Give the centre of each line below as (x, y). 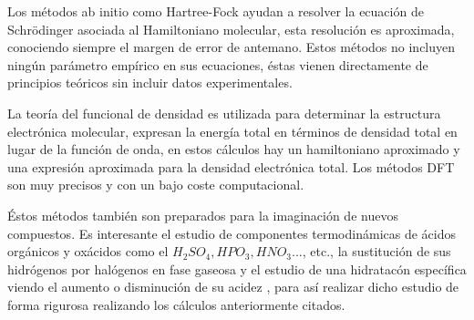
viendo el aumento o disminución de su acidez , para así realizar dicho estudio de (233, 287)
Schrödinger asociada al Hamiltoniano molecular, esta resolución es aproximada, (231, 29)
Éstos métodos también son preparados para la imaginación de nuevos (203, 215)
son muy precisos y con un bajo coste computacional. (156, 185)
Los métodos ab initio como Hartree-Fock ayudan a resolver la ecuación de (216, 11)
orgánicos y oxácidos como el (88, 251)
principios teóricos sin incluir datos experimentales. (150, 83)
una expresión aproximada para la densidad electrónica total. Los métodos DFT (231, 166)
